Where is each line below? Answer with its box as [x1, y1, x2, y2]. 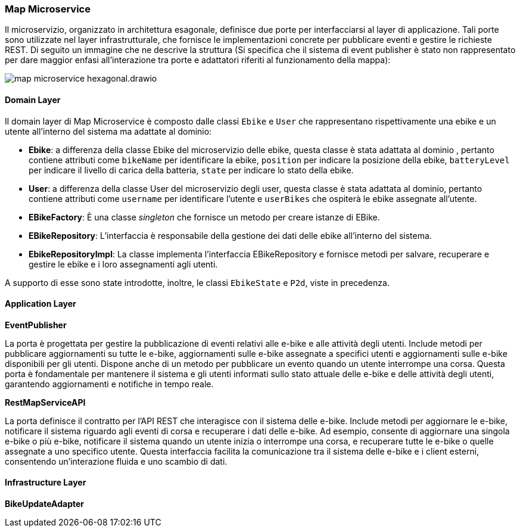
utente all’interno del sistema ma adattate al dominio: [5, 126, 212, 136]
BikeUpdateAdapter [5, 499, 85, 509]
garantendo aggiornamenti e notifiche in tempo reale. [5, 378, 214, 389]
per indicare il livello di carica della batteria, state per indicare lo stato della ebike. [29, 164, 354, 175]
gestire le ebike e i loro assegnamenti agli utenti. [29, 259, 218, 269]
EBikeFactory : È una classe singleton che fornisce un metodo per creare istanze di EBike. [29, 211, 380, 222]
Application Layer [5, 298, 76, 309]
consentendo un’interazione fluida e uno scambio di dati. [5, 456, 228, 466]
